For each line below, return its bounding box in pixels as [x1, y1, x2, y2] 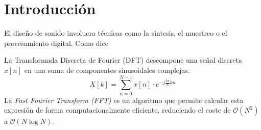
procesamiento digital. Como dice [4, 37, 108, 48]
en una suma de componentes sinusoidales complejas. [24, 64, 190, 75]
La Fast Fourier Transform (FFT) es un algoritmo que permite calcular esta [4, 94, 244, 105]
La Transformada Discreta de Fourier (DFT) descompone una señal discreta [4, 55, 242, 65]
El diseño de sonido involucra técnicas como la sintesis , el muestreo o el [4, 28, 227, 38]
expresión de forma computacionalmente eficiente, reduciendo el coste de [4, 105, 231, 115]
